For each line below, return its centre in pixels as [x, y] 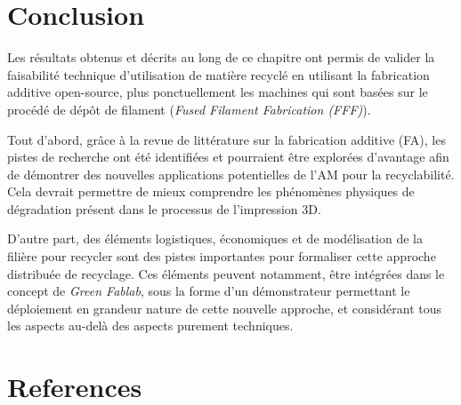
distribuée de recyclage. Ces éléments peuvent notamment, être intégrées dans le [226, 273]
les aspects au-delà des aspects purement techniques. [150, 326]
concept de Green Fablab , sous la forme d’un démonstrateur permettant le [209, 291]
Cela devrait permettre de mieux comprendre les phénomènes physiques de [211, 191]
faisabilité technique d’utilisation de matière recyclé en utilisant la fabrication [218, 74]
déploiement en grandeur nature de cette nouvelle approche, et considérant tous [225, 308]
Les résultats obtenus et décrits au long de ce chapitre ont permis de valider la [221, 57]
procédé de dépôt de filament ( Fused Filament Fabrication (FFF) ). [189, 109]
